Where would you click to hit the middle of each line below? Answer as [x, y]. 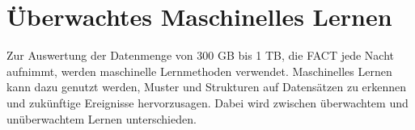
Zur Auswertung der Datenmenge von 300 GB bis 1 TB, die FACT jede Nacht [201, 55]
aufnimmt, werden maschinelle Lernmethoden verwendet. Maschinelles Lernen [199, 71]
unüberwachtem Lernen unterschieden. [102, 118]
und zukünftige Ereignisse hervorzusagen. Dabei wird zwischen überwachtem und [207, 102]
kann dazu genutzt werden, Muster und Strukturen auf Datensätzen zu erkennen [207, 87]
